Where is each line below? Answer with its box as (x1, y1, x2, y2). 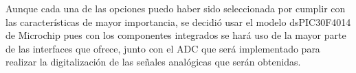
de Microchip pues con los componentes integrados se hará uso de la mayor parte (5, 28, 346, 42)
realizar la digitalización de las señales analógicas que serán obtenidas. (5, 55, 301, 69)
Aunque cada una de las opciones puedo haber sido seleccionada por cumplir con (5, 1, 346, 15)
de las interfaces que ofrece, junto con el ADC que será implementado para (5, 41, 320, 55)
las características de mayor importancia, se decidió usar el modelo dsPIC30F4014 (5, 14, 351, 29)
